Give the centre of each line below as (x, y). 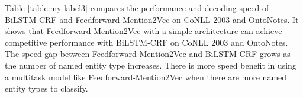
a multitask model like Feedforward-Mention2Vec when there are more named (146, 77)
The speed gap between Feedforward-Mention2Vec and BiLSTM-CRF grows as (148, 54)
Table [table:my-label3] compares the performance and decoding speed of (137, 8)
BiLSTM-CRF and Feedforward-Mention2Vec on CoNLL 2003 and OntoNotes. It (152, 19)
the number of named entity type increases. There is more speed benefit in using (151, 65)
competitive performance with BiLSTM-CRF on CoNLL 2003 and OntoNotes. (146, 42)
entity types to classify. (46, 88)
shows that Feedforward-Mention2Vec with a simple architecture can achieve (144, 31)
